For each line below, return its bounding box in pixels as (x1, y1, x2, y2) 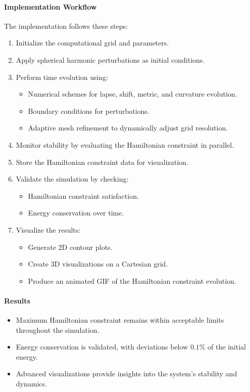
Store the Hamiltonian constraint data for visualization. (16, 156, 188, 167)
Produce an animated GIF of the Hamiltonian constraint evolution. (28, 275, 236, 286)
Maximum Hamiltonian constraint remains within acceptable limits (16, 315, 224, 325)
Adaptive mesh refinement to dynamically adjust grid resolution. (28, 122, 228, 133)
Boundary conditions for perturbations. (28, 105, 149, 116)
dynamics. (16, 378, 47, 389)
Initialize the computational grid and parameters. (16, 37, 169, 48)
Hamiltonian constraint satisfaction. (28, 190, 139, 201)
